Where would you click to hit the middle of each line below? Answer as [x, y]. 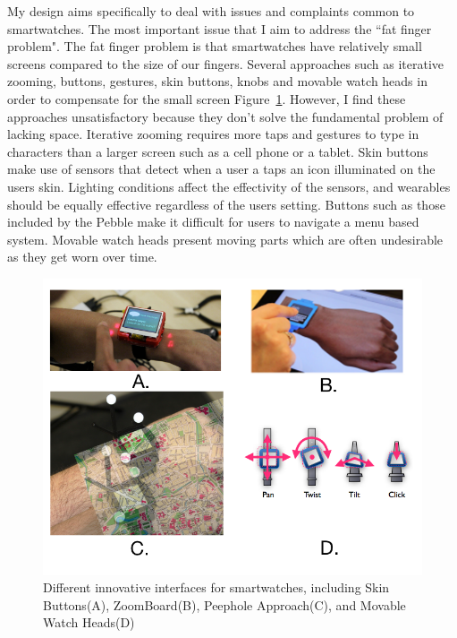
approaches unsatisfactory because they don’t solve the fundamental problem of [225, 116]
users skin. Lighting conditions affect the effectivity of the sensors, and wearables [229, 186]
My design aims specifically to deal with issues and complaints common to [211, 11]
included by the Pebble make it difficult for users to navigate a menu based [213, 222]
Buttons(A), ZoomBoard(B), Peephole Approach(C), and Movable [224, 604]
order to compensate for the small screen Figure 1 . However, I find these [207, 98]
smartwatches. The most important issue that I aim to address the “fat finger [220, 28]
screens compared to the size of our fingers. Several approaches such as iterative [226, 63]
